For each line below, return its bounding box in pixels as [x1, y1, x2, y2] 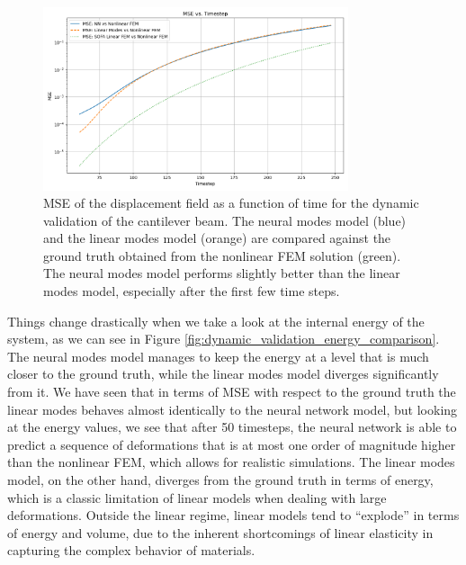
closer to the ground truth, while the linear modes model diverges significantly [7, 364, 439, 383]
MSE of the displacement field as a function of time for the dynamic [43, 193, 419, 212]
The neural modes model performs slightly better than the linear [43, 264, 400, 282]
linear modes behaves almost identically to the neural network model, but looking [7, 399, 458, 418]
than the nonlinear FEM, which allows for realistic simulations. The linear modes [7, 453, 455, 471]
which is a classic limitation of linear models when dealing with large [7, 488, 387, 507]
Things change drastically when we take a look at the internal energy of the [7, 311, 425, 330]
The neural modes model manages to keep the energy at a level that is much [7, 346, 429, 365]
